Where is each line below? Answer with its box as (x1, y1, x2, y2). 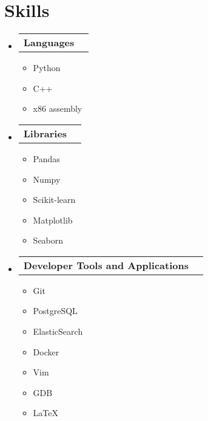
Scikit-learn (33, 193, 76, 206)
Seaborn (33, 234, 64, 247)
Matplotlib (33, 213, 73, 226)
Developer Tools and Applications (23, 258, 189, 272)
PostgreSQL (33, 304, 78, 317)
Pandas (33, 152, 60, 165)
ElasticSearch (33, 325, 83, 338)
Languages (23, 35, 75, 50)
